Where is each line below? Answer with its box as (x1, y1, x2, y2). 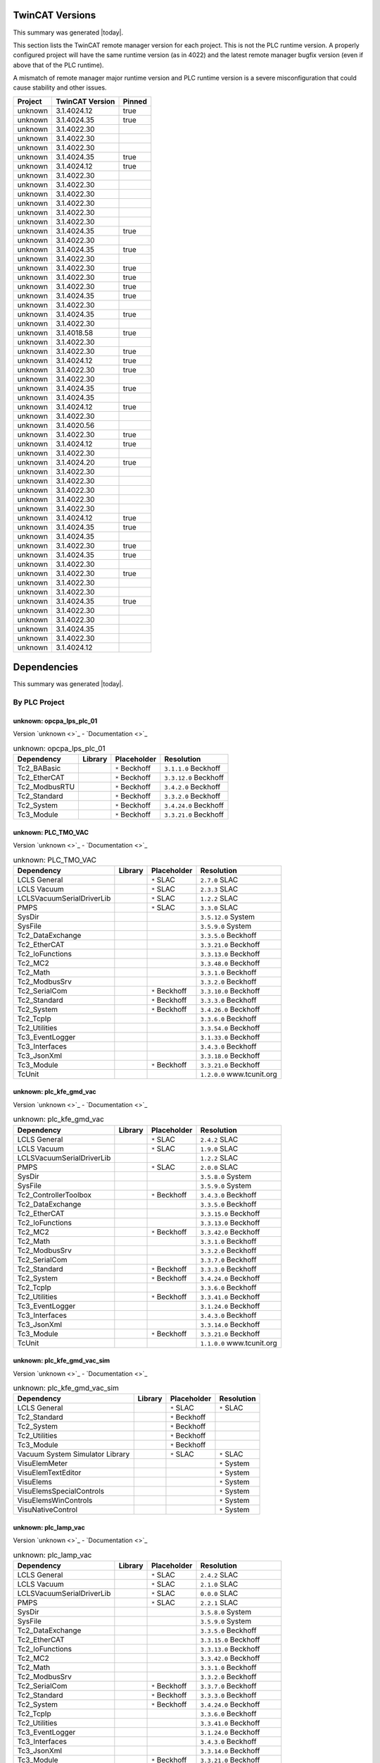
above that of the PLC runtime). (13, 61, 104, 69)
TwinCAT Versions (13, 9, 96, 21)
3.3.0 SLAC (200, 903, 239, 913)
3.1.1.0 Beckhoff (164, 764, 221, 774)
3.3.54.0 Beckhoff (200, 1023, 260, 1032)
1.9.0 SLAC (200, 1143, 239, 1153)
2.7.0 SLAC (200, 874, 239, 884)
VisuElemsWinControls (17, 1496, 93, 1506)
